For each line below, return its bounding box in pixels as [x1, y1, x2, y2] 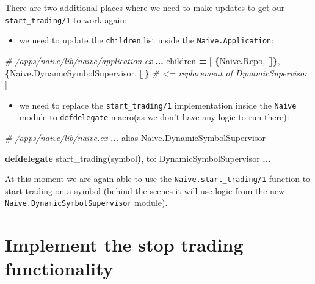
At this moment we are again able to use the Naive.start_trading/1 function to [5, 172, 311, 185]
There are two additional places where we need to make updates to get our [5, 1, 285, 13]
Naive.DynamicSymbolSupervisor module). [5, 196, 168, 209]
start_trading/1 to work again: [5, 13, 127, 26]
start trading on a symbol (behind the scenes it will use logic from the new [5, 184, 285, 197]
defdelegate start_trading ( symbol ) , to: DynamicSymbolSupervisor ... [5, 151, 271, 164]
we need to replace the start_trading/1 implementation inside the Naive [19, 98, 297, 111]
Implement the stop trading [5, 232, 244, 257]
